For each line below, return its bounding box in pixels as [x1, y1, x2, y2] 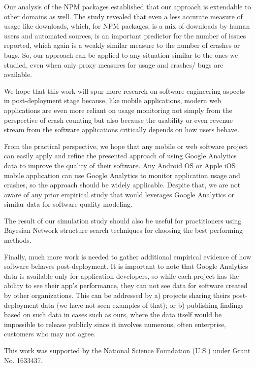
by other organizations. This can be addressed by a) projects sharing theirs [4, 290, 230, 300]
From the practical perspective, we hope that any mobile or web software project [4, 141, 248, 151]
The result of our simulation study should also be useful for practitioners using [4, 215, 242, 225]
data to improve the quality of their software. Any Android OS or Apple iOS [4, 160, 236, 170]
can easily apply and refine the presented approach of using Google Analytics [4, 150, 237, 161]
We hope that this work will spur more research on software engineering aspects [4, 85, 245, 96]
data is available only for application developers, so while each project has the [4, 270, 239, 281]
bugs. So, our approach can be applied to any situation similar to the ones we [4, 49, 238, 60]
